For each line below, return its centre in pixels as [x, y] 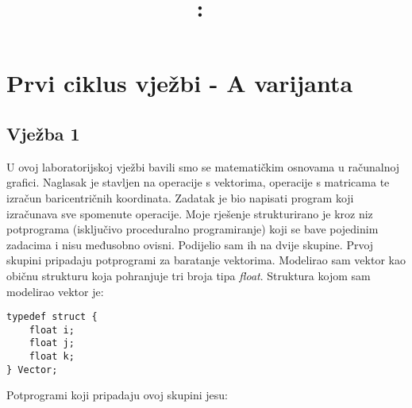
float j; [52, 343]
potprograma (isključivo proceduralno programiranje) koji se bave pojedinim [193, 229]
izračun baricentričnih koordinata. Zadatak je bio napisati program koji [180, 197]
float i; [52, 330]
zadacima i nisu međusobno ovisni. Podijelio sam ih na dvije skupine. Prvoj [190, 244]
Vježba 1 [43, 133]
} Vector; [32, 370]
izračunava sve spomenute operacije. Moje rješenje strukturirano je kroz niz [190, 213]
